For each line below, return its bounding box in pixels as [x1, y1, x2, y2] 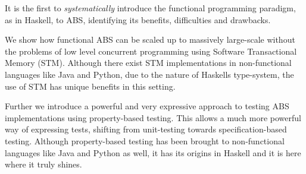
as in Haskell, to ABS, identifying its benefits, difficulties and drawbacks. [5, 13, 271, 26]
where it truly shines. [5, 158, 82, 170]
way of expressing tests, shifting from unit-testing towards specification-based [5, 123, 287, 135]
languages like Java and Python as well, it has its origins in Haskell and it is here [5, 146, 301, 159]
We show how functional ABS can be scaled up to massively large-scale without [5, 33, 295, 46]
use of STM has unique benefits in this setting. [5, 80, 176, 92]
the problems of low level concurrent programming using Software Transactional [5, 45, 297, 57]
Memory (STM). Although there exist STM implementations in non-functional [5, 56, 292, 69]
